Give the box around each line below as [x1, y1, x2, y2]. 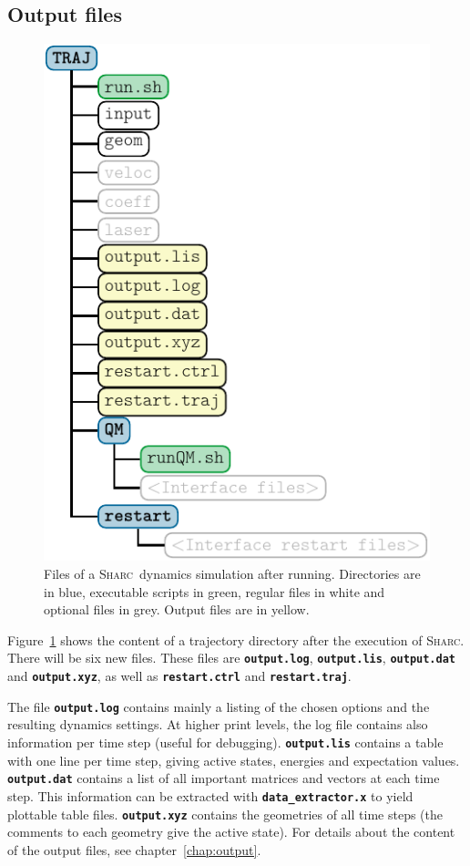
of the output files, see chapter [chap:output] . [7, 840, 261, 859]
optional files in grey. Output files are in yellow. [44, 600, 310, 619]
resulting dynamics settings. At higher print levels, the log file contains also [7, 715, 428, 734]
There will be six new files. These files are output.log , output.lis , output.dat [7, 648, 456, 667]
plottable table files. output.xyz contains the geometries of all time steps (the [7, 804, 443, 823]
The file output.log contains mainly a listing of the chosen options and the [7, 696, 430, 716]
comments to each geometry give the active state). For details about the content [7, 822, 455, 841]
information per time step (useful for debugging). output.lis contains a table [7, 733, 444, 751]
